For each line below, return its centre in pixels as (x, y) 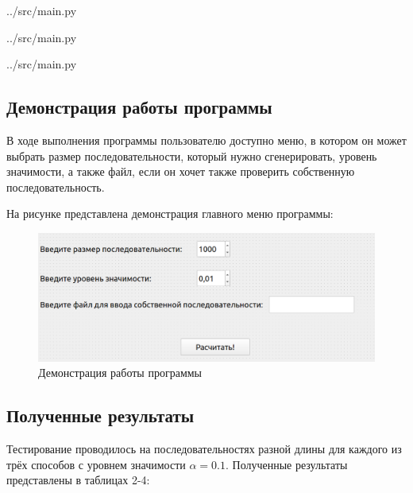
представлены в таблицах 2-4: (78, 480)
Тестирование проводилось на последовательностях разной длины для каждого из (204, 449)
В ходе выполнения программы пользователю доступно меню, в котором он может (206, 140)
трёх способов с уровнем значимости (96, 464)
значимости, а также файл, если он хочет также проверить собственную (181, 171)
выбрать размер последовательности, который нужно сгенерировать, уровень (192, 155)
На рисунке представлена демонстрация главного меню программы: (170, 214)
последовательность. (56, 186)
